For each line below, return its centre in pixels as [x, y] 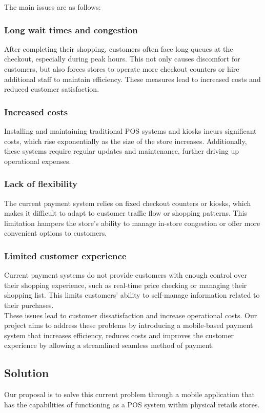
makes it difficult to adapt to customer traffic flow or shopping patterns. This [126, 213]
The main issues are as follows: [53, 7]
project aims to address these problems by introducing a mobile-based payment [129, 325]
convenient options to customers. [56, 233]
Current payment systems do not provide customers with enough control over [126, 275]
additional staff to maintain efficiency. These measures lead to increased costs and [132, 79]
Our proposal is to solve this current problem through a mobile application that [130, 394]
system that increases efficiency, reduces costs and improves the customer [119, 335]
